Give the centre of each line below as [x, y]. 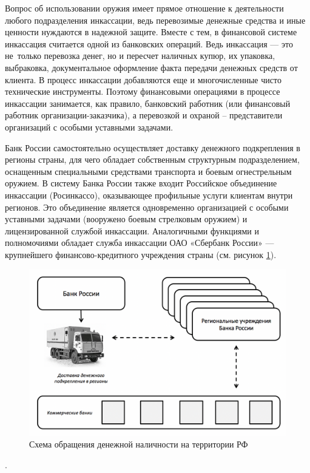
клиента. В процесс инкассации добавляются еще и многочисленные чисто [143, 79]
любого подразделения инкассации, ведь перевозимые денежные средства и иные [155, 20]
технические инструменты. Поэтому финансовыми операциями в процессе [143, 91]
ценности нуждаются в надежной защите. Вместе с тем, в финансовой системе [151, 32]
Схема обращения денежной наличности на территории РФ [139, 444]
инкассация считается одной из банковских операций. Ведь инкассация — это [149, 43]
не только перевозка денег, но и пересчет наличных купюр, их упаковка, [140, 56]
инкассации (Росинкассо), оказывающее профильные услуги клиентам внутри [149, 195]
